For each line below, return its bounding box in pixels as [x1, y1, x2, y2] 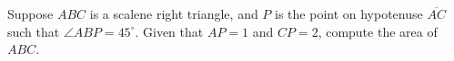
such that [7, 22, 60, 40]
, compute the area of [318, 22, 438, 40]
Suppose [7, 4, 54, 22]
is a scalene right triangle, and [89, 4, 258, 22]
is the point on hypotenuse [275, 4, 423, 22]
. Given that [135, 22, 204, 40]
